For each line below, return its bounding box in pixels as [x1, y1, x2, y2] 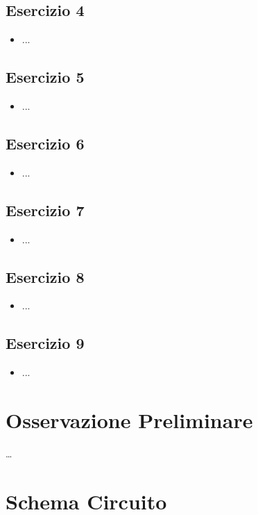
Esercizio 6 [6, 132, 85, 154]
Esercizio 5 [6, 66, 85, 88]
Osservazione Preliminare [6, 405, 253, 434]
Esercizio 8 [6, 265, 85, 287]
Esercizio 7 [6, 199, 85, 220]
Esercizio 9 [6, 332, 85, 354]
